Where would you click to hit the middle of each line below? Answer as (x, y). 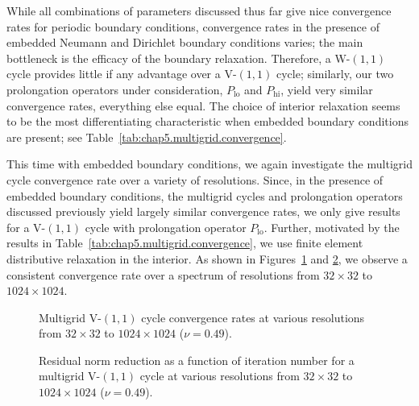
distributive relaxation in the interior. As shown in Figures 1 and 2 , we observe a (207, 258)
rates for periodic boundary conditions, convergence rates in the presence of (193, 26)
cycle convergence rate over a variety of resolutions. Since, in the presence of (195, 179)
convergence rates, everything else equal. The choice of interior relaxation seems (203, 105)
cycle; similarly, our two (335, 74)
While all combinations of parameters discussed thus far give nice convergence (199, 10)
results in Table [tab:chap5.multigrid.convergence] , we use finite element (185, 243)
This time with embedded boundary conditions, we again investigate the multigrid (209, 164)
